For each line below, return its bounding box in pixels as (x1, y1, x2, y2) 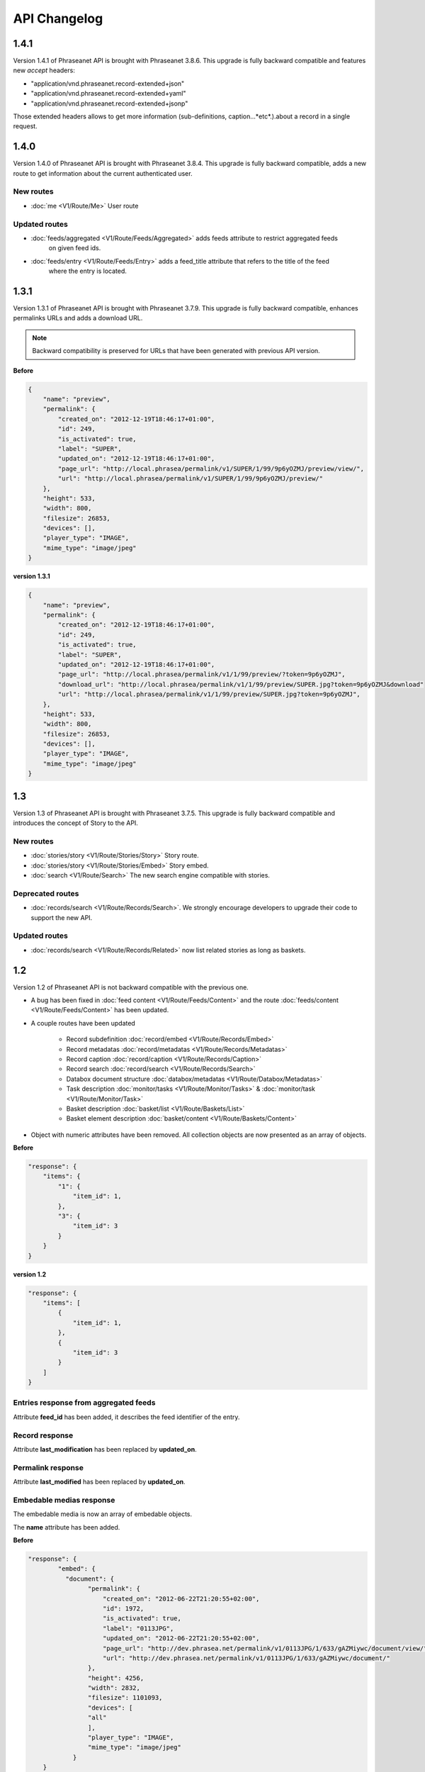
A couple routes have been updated (30, 1019, 136, 1027)
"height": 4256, (87, 1673, 144, 1682)
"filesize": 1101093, (87, 1694, 163, 1702)
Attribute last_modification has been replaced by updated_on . (13, 1445, 198, 1453)
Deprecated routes (13, 888, 79, 898)
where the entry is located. (48, 267, 127, 276)
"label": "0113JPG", (103, 1624, 174, 1632)
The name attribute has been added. (13, 1523, 120, 1531)
